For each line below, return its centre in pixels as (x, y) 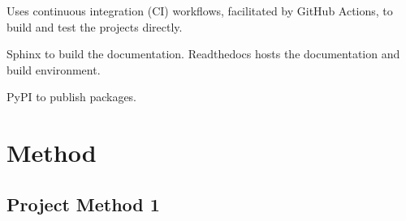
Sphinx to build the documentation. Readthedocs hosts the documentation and (203, 54)
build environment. (54, 69)
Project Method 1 (83, 204)
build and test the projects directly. (95, 26)
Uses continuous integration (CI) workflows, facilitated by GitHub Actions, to (200, 11)
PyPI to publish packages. (72, 97)
